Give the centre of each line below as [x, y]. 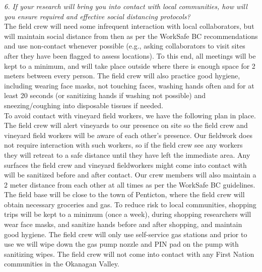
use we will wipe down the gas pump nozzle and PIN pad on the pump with [121, 244]
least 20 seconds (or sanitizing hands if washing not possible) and [105, 95]
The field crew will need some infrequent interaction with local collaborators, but [129, 26]
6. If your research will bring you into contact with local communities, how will [126, 6]
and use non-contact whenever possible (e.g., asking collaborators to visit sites [125, 46]
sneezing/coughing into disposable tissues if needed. [84, 105]
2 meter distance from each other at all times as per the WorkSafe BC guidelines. [130, 184]
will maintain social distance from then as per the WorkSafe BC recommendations [131, 36]
